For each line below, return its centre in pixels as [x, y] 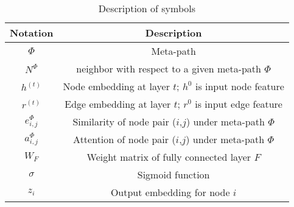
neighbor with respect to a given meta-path [169, 68]
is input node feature [240, 86]
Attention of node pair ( [124, 139]
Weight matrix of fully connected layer [169, 157]
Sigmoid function [173, 174]
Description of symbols [147, 8]
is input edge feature [239, 104]
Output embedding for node [170, 192]
